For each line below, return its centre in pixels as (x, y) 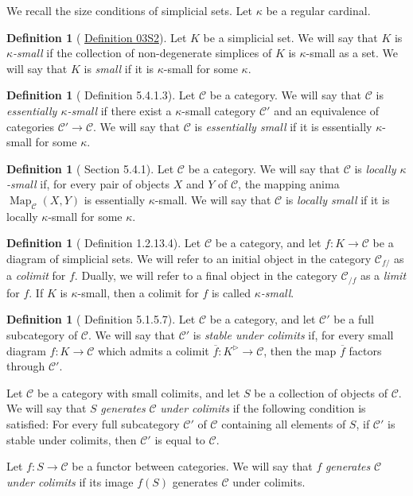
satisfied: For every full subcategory (93, 423)
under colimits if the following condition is (263, 408)
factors (365, 350)
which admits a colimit (154, 350)
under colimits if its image (70, 481)
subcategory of (42, 335)
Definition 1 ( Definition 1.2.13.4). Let (104, 243)
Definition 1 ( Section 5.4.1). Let (90, 168)
